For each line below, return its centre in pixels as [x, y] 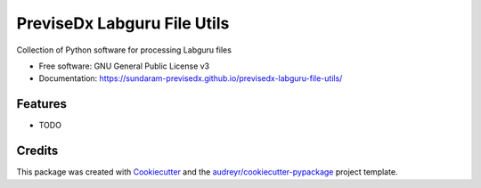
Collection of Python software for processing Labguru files [124, 50]
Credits [37, 151]
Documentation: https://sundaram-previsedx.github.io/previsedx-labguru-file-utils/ [191, 78]
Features [41, 104]
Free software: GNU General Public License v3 [124, 66]
